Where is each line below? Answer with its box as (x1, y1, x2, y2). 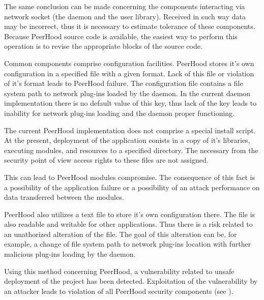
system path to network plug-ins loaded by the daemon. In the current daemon (4, 87, 251, 98)
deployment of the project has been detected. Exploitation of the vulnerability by (4, 276, 258, 286)
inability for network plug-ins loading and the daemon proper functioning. (4, 107, 234, 118)
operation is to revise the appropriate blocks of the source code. (4, 41, 202, 51)
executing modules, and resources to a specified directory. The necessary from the (4, 144, 258, 155)
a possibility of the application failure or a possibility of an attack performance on (4, 182, 260, 192)
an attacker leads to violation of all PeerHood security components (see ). (4, 285, 233, 296)
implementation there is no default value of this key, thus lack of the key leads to (4, 98, 257, 108)
